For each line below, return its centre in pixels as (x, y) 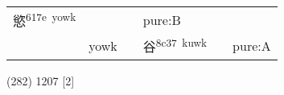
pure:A (252, 45)
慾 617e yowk (45, 20)
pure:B (162, 19)
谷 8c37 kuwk (175, 45)
